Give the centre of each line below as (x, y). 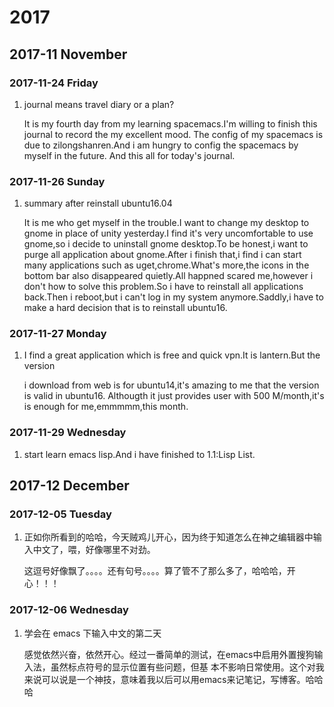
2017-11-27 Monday (58, 334)
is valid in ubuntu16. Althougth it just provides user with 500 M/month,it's (174, 396)
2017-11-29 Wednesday (68, 433)
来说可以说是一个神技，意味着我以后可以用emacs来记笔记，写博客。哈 (169, 679)
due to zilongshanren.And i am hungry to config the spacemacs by (161, 145)
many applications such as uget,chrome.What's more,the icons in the (166, 265)
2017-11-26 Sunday (57, 181)
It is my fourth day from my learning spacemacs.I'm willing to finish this (170, 123)
